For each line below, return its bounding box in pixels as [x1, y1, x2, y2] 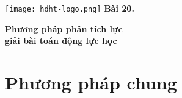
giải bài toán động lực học [5, 34, 117, 47]
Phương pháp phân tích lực [5, 22, 123, 35]
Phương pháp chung [5, 70, 177, 95]
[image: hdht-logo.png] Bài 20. [5, 2, 134, 14]
